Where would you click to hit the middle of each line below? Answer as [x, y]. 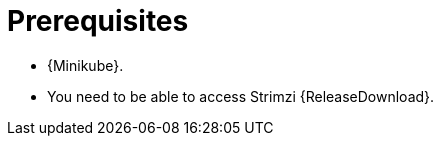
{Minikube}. [85, 65]
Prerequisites [98, 21]
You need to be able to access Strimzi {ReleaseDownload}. [241, 96]
